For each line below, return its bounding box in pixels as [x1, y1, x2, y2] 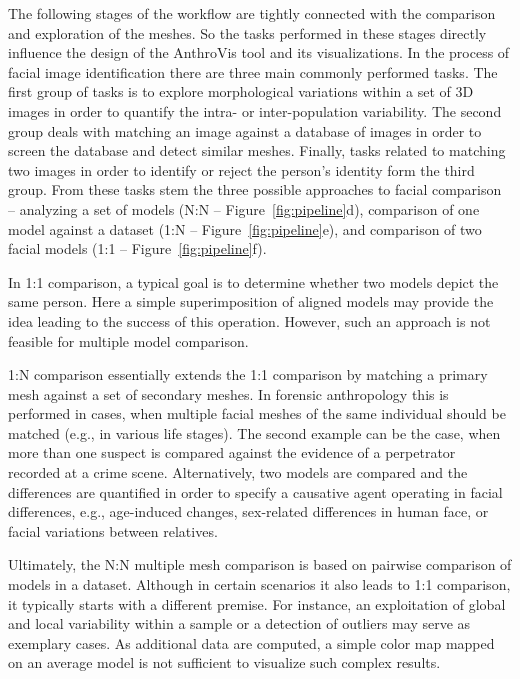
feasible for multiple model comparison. [8, 330, 249, 351]
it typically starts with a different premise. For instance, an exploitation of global [8, 593, 506, 614]
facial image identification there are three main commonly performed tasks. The [8, 61, 498, 82]
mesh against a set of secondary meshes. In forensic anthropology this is [8, 383, 449, 404]
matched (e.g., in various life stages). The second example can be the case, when [8, 422, 501, 443]
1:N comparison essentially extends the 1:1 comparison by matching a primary [8, 364, 488, 385]
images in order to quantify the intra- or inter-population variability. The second [8, 100, 502, 121]
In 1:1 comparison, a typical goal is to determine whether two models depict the [8, 271, 499, 292]
